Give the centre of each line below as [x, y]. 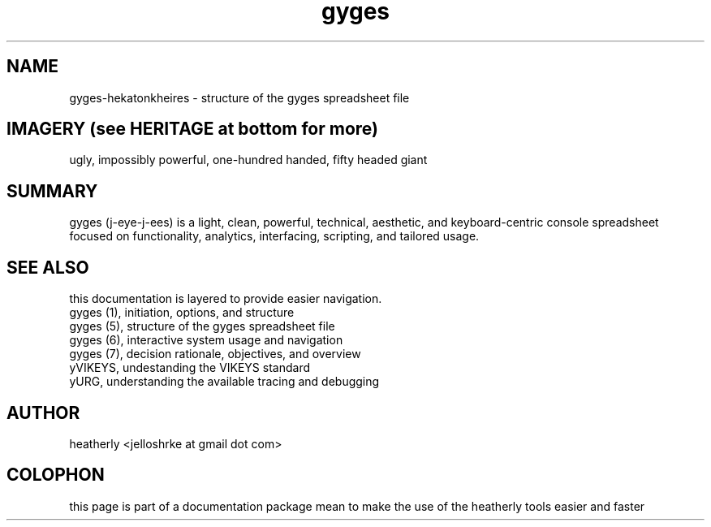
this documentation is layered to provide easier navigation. [226, 299]
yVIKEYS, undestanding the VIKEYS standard [190, 368]
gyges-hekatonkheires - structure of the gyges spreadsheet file [239, 97]
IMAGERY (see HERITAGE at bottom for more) [193, 129]
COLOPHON [56, 475]
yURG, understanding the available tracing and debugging [224, 382]
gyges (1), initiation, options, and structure [182, 313]
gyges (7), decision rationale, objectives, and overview [215, 354]
